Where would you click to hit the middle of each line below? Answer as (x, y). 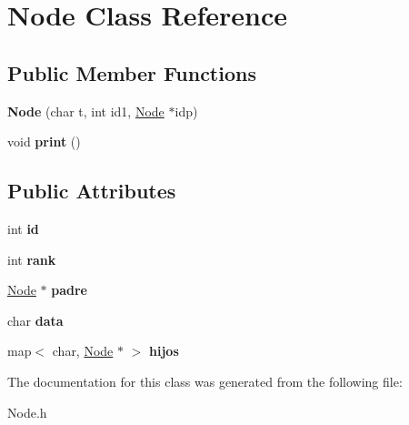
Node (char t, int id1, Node (86, 111)
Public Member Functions (132, 72)
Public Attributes (92, 191)
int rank (32, 259)
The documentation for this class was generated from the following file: (205, 381)
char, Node (83, 351)
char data (35, 320)
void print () (44, 142)
